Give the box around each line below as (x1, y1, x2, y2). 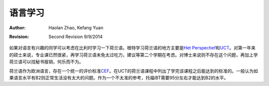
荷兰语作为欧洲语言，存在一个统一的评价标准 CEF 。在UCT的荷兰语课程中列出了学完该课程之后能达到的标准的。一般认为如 (9, 68, 259, 74)
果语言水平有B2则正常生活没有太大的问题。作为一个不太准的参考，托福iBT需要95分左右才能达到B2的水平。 (9, 75, 229, 81)
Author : (9, 25, 26, 31)
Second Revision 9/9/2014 (48, 34, 103, 40)
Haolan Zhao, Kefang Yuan (48, 25, 104, 31)
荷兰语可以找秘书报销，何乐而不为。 (9, 59, 84, 65)
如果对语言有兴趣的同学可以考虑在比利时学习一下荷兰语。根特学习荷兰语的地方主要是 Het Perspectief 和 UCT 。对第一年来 (9, 45, 256, 51)
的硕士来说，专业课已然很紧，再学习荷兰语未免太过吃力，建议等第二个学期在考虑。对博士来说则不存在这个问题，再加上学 (9, 52, 258, 58)
